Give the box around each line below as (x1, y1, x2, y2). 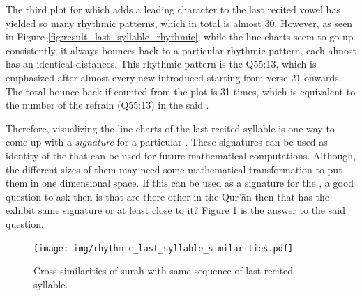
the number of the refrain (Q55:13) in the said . (6, 98, 209, 112)
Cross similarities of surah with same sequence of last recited (33, 263, 294, 278)
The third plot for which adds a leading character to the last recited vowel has (6, 2, 340, 16)
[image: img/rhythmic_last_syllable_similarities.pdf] (33, 243, 294, 254)
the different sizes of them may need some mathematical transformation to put (6, 162, 342, 176)
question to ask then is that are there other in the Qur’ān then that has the (6, 189, 330, 203)
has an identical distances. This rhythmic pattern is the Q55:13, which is (6, 56, 317, 71)
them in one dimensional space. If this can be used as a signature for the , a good (6, 176, 354, 190)
